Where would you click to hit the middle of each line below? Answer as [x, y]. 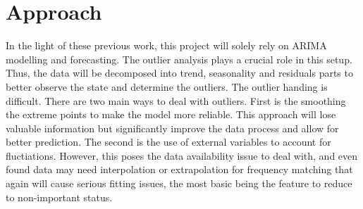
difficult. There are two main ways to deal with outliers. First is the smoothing [176, 100]
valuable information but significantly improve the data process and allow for [172, 128]
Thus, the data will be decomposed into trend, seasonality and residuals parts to [179, 73]
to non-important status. [59, 197]
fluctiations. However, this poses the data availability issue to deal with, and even [182, 155]
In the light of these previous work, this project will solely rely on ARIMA [166, 45]
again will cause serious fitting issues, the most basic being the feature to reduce [179, 183]
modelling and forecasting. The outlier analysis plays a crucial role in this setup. [179, 59]
